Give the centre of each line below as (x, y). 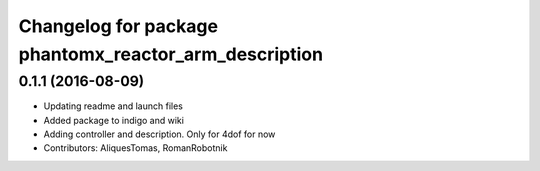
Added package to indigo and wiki (114, 120)
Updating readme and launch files (113, 106)
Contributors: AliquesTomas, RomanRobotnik (135, 148)
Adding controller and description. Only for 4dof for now (159, 134)
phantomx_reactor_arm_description (171, 54)
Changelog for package (118, 26)
